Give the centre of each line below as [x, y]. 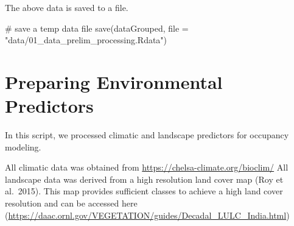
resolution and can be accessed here [71, 203]
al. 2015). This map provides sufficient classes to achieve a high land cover [144, 191]
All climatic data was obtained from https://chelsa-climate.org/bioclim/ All [147, 167]
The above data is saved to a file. [67, 7]
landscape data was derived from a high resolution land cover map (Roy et [144, 179]
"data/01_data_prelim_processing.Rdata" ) [86, 40]
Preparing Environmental [114, 81]
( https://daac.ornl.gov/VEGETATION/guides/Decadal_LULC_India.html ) [147, 215]
